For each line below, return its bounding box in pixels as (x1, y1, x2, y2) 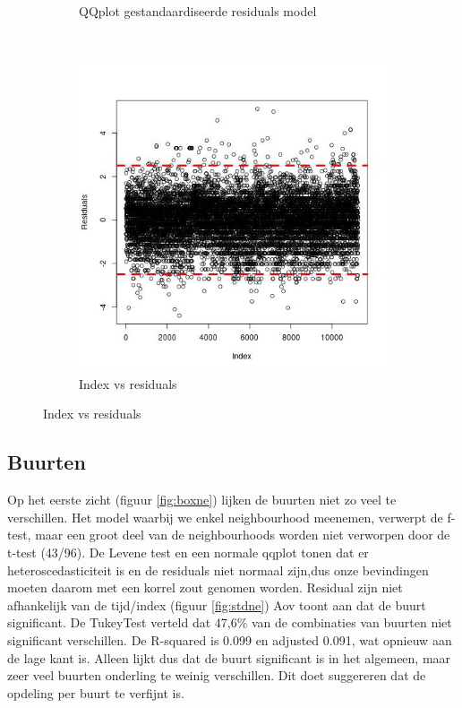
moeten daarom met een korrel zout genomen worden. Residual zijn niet (7, 578, 403, 597)
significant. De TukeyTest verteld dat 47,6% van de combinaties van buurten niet (7, 613, 452, 632)
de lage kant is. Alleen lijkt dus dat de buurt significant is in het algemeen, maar (7, 648, 451, 667)
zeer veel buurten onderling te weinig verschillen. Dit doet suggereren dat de (7, 666, 426, 685)
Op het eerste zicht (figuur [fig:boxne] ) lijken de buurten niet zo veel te (7, 490, 397, 509)
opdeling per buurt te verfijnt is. (7, 683, 184, 702)
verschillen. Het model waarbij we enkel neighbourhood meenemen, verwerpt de (7, 507, 443, 526)
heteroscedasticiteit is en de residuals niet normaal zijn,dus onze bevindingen (7, 560, 429, 579)
